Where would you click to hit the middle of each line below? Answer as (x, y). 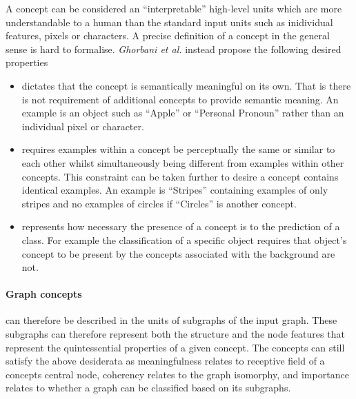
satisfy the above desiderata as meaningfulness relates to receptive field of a (165, 361)
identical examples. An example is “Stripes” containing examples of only (175, 190)
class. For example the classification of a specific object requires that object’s (184, 239)
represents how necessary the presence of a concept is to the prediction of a (181, 226)
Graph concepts (44, 294)
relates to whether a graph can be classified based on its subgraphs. (148, 388)
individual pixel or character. (83, 126)
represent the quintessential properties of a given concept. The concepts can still (175, 347)
